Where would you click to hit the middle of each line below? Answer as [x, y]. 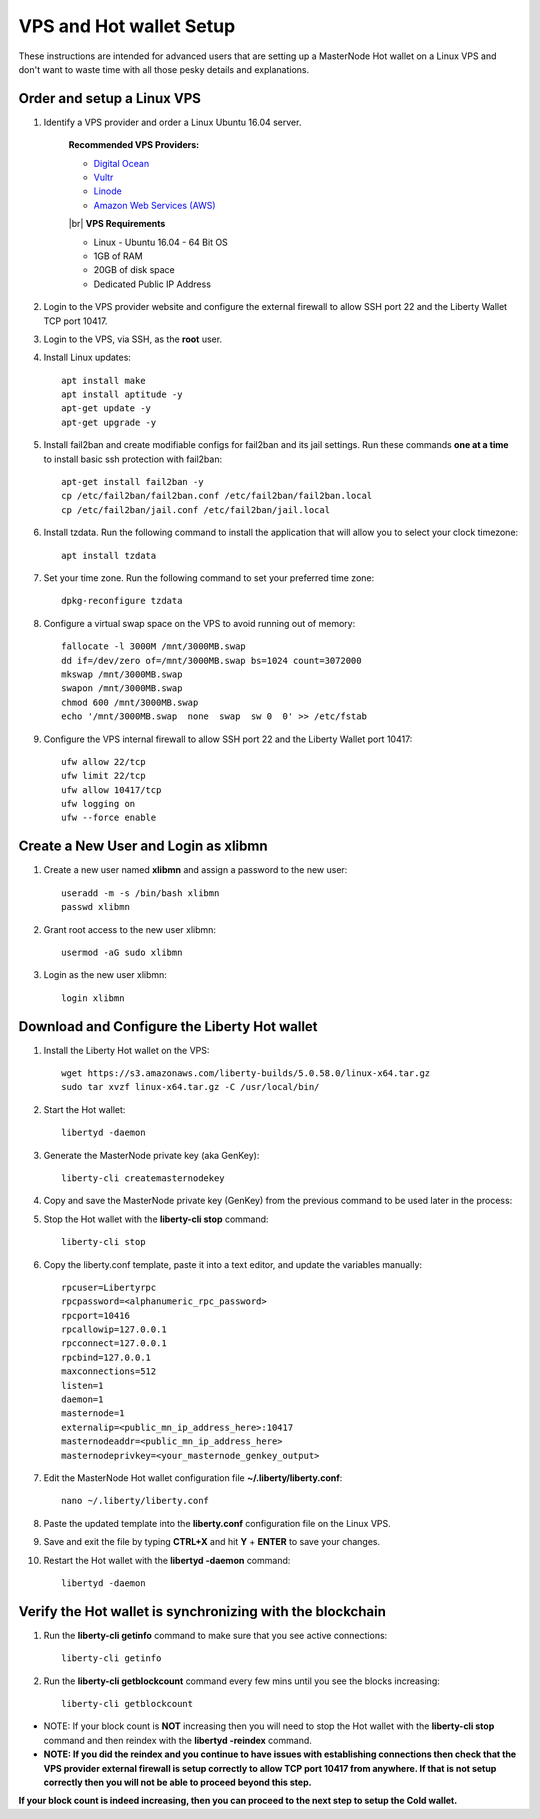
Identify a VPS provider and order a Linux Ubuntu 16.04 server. [172, 122]
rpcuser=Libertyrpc [109, 1287]
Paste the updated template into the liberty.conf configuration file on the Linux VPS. [217, 1523]
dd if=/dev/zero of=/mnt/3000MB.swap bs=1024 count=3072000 [211, 660]
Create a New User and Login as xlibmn [143, 846]
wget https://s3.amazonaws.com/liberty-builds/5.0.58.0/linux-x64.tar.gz [246, 1073]
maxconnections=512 [109, 1371]
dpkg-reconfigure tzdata [122, 601]
